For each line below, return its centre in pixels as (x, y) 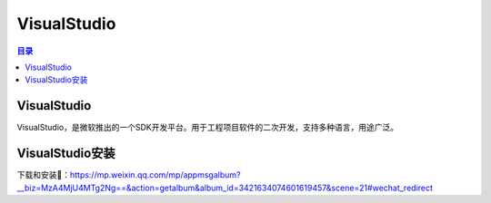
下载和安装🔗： (44, 175)
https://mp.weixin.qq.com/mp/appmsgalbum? (155, 175)
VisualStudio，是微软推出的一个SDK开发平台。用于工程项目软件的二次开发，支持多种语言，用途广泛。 (208, 128)
